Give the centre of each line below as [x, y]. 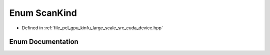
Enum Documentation [44, 42]
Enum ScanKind [43, 13]
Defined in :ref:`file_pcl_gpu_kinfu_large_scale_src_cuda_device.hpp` [92, 28]
